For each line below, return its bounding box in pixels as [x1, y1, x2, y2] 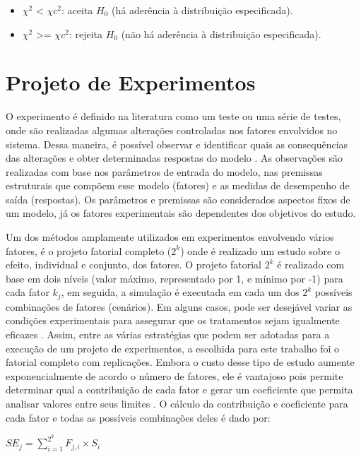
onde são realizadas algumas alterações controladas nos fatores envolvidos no [6, 122, 338, 137]
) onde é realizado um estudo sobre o [180, 243, 340, 258]
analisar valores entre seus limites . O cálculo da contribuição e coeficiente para [6, 396, 348, 411]
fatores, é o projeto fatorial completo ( [6, 243, 172, 258]
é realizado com [277, 257, 345, 272]
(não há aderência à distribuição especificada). [121, 26, 321, 41]
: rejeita [69, 26, 102, 41]
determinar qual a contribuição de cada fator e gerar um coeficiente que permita [6, 382, 353, 397]
